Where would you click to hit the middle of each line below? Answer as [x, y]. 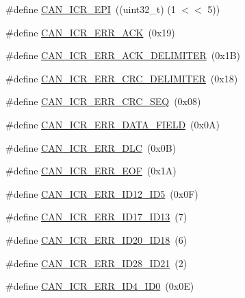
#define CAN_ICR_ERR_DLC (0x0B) [91, 147]
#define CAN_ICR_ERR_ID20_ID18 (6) [96, 239]
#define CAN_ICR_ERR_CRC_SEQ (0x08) [103, 101]
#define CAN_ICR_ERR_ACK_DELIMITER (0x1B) [123, 55]
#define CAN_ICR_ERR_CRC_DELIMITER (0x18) [122, 78]
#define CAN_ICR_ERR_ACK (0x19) [90, 32]
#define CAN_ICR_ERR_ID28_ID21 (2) [96, 263]
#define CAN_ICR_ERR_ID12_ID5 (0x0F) [102, 193]
